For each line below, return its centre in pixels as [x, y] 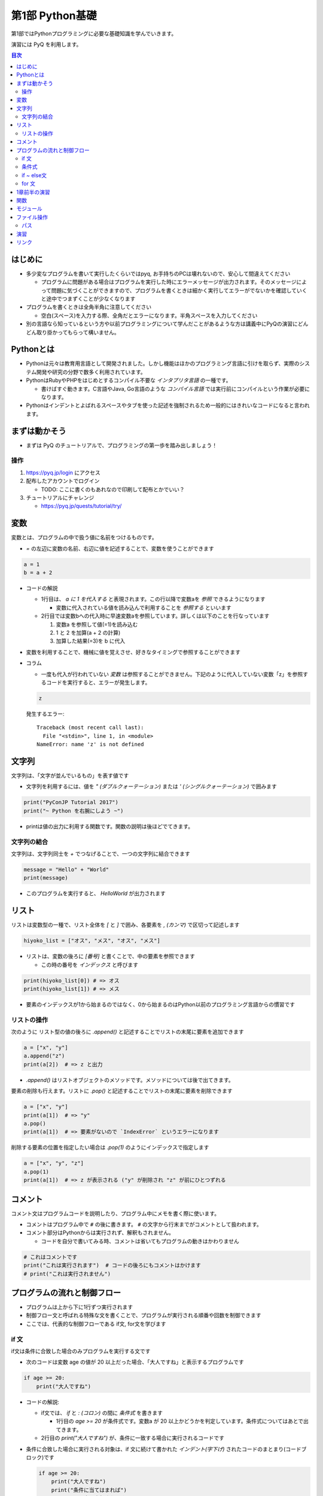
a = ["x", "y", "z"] [54, 1163]
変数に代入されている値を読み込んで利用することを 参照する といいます [144, 607]
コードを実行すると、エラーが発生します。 [98, 682]
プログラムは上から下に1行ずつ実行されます [80, 1307]
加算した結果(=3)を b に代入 [91, 641]
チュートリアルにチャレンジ [60, 498]
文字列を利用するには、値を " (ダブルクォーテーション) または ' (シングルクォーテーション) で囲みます [152, 786]
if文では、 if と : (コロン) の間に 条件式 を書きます [102, 1413]
